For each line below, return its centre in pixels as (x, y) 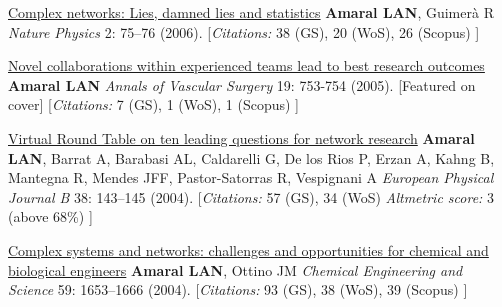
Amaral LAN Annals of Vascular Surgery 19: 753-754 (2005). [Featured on (242, 84)
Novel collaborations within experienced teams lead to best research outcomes (246, 65)
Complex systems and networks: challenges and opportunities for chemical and (248, 249)
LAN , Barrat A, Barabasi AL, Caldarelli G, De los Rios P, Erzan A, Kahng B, (251, 157)
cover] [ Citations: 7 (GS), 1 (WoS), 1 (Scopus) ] (153, 104)
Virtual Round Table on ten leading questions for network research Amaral (241, 137)
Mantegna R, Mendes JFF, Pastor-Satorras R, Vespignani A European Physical (251, 177)
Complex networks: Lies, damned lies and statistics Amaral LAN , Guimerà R (251, 12)
